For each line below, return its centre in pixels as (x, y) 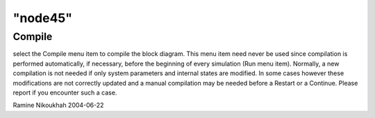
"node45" (43, 18)
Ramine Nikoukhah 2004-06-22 (58, 105)
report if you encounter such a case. (65, 92)
